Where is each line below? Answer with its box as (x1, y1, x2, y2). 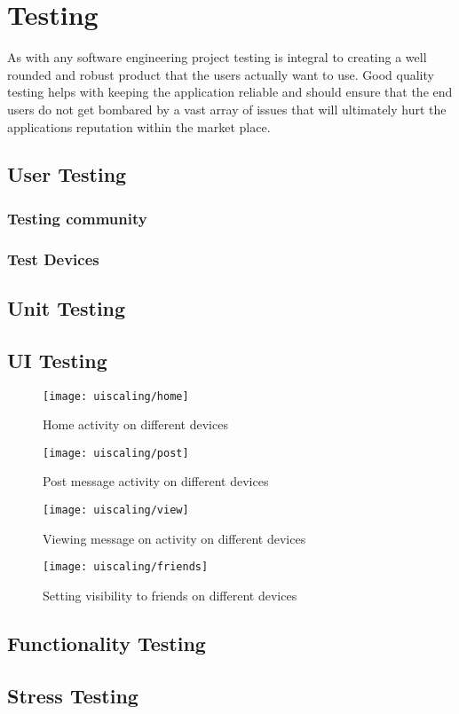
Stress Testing (7, 681, 138, 709)
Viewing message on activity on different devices (43, 529, 306, 547)
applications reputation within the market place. (7, 117, 271, 136)
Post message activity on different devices (43, 472, 269, 490)
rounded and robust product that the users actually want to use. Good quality (7, 65, 434, 83)
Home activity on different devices (43, 415, 228, 434)
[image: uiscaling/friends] (43, 561, 209, 574)
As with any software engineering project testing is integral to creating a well (7, 48, 427, 67)
